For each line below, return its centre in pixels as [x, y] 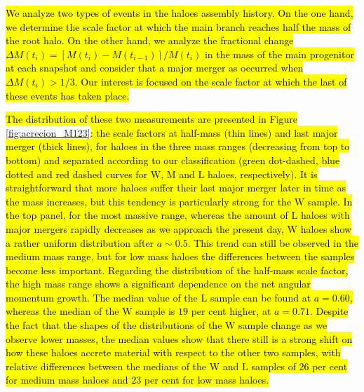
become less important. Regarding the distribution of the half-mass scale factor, [177, 270]
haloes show [326, 228]
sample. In [330, 201]
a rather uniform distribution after [80, 242]
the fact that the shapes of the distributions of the [114, 325]
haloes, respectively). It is [262, 174]
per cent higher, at [231, 311]
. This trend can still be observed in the [273, 242]
